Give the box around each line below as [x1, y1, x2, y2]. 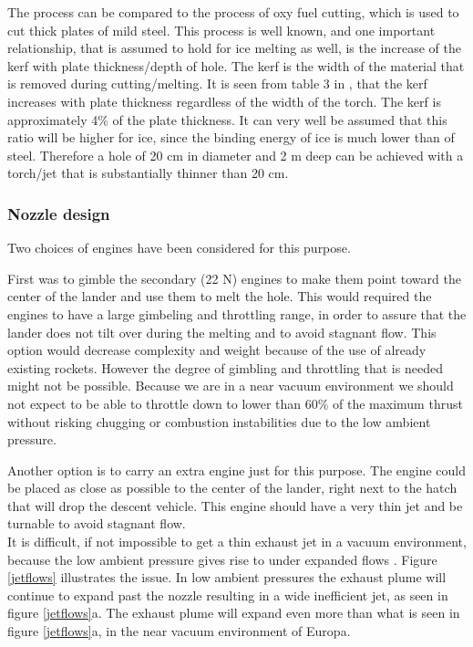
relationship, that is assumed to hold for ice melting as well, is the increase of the [7, 38, 462, 57]
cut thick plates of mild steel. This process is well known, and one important [7, 20, 436, 39]
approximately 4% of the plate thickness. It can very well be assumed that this [7, 110, 447, 129]
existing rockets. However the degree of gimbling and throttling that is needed [7, 358, 443, 377]
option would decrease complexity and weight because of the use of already [7, 340, 427, 360]
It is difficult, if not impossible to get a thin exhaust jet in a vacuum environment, [7, 532, 467, 551]
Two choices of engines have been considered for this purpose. [7, 238, 351, 257]
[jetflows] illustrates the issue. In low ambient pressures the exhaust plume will [7, 568, 447, 587]
